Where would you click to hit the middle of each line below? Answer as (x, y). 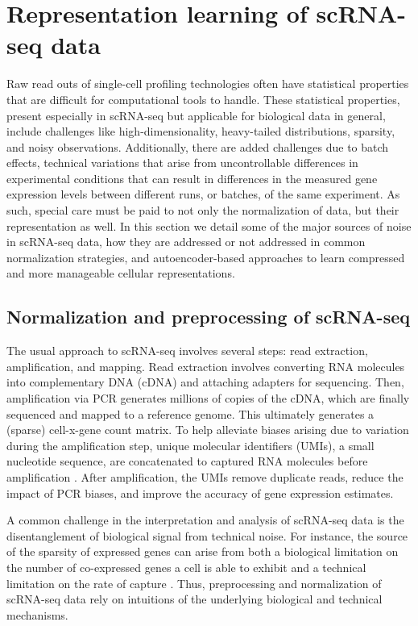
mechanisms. (37, 614)
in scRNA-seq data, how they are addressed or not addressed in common (186, 242)
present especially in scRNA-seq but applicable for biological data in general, (196, 115)
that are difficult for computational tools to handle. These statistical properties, (203, 99)
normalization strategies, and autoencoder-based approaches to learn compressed (206, 257)
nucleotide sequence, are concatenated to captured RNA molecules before (187, 461)
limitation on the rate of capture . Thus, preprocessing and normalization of (194, 583)
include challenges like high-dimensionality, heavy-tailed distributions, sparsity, (201, 131)
